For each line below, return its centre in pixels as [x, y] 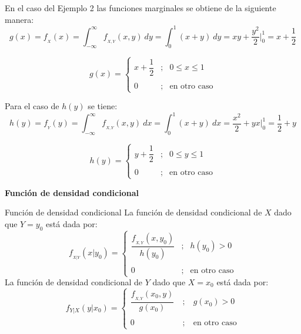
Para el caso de [32, 106]
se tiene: [103, 106]
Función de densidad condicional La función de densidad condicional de [133, 212]
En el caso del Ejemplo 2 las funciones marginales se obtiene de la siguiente [141, 8]
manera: [19, 19]
